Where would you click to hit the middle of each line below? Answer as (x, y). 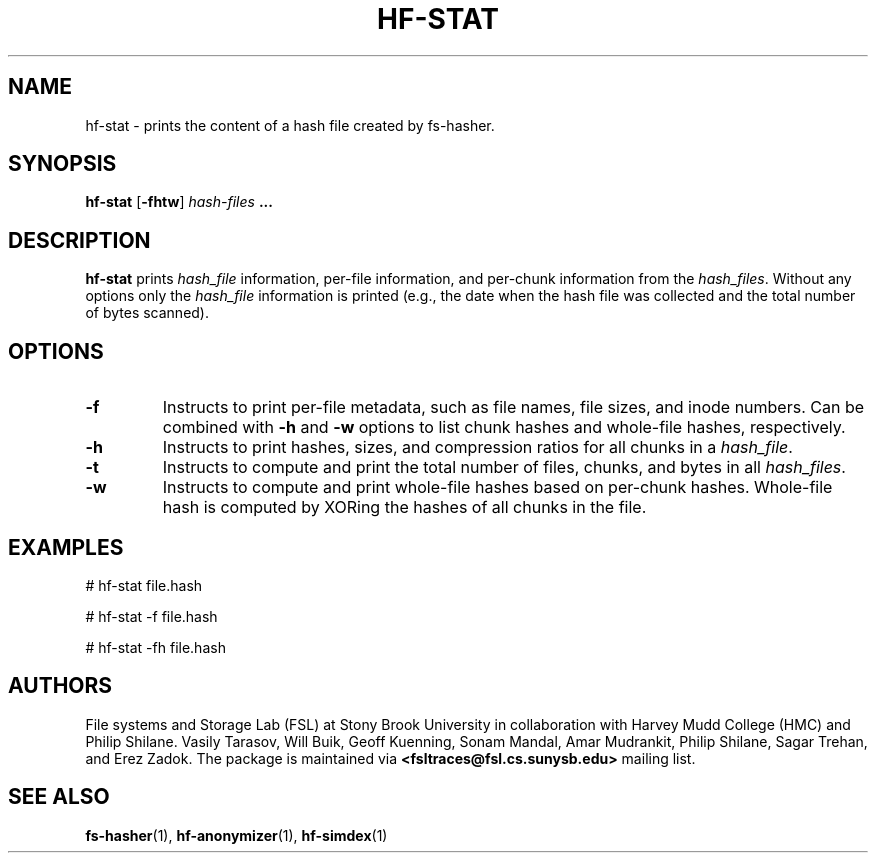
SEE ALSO (59, 797)
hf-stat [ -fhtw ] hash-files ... (179, 202)
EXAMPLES (66, 547)
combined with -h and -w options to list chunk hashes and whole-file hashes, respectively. (504, 427)
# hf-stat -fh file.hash (155, 647)
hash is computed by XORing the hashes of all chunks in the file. (404, 507)
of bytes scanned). (147, 313)
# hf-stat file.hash (144, 585)
